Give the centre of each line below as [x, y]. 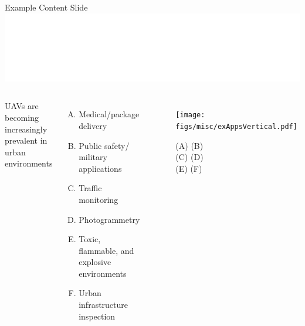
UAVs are [22, 106]
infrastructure [104, 305]
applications [100, 168]
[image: [190, 115]
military [93, 157]
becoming [22, 117]
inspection [97, 316]
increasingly [26, 129]
